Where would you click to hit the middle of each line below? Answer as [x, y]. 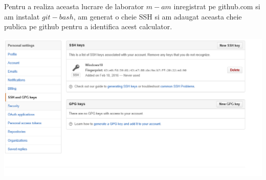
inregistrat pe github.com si [217, 6]
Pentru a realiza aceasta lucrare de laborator [74, 6]
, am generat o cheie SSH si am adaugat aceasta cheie [158, 16]
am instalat [22, 16]
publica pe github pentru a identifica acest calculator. [88, 26]
